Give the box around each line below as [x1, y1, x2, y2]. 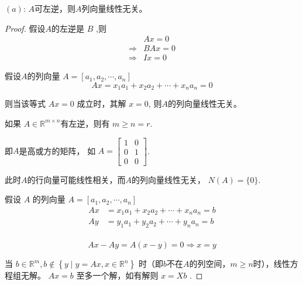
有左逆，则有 [60, 117, 110, 129]
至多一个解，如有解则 [76, 269, 159, 281]
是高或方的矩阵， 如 [19, 144, 96, 157]
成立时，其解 [77, 97, 126, 110]
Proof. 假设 [5, 22, 46, 34]
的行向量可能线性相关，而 [27, 173, 126, 185]
